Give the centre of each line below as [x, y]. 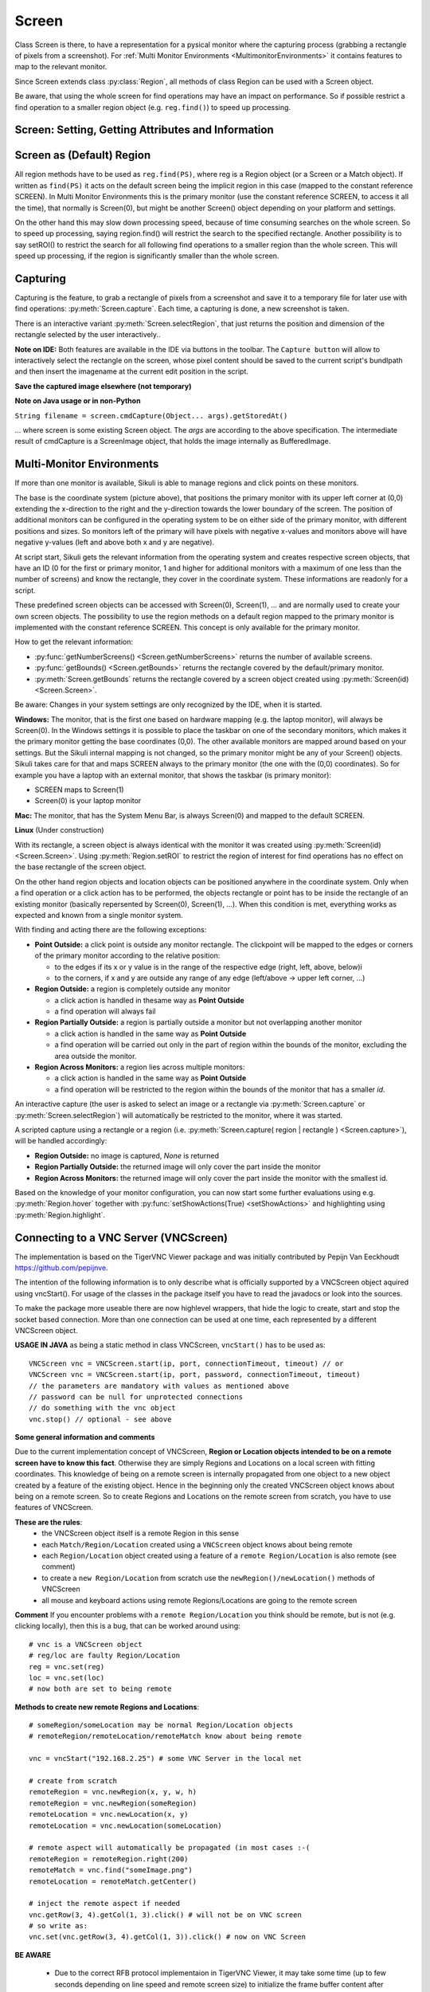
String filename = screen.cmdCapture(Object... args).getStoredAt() [151, 416]
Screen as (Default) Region [83, 155]
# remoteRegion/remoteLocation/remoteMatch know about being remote [165, 1736]
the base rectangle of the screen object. [80, 867]
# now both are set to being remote [100, 1689]
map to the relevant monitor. [61, 67]
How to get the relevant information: [74, 642]
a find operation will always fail [105, 1011]
